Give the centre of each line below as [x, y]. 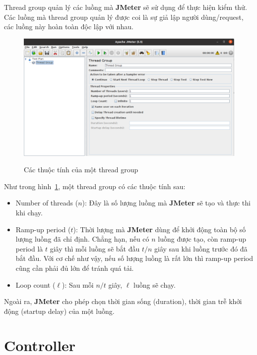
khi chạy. [29, 212]
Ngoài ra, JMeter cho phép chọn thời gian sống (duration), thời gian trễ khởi [123, 301]
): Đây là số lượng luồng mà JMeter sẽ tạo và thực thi [166, 203]
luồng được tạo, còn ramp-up [202, 239]
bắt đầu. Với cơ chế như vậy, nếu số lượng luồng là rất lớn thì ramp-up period [134, 258]
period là [29, 248]
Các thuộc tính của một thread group [81, 170]
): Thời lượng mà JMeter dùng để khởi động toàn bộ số [160, 229]
